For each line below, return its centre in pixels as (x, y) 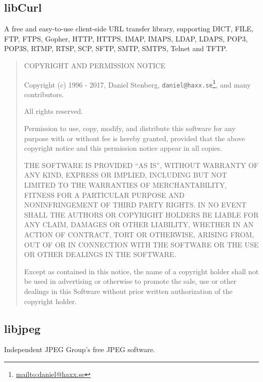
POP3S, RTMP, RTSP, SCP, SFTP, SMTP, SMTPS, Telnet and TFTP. (116, 48)
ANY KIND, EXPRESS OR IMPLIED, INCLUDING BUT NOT (125, 175)
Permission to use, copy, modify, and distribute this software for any (130, 128)
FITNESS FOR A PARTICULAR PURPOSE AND (104, 195)
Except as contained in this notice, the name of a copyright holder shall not (141, 271)
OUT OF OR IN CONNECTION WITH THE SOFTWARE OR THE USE (141, 244)
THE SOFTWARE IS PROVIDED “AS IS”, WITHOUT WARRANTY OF (141, 165)
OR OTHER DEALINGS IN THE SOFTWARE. (100, 254)
